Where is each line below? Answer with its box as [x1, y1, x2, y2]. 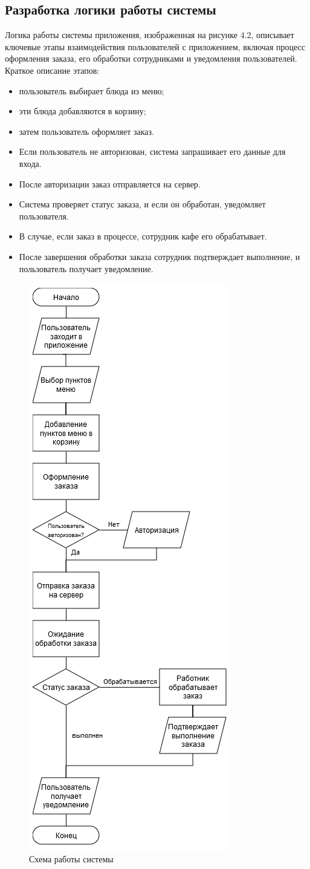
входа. [19, 157, 42, 169]
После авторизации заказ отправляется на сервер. [19, 177, 201, 190]
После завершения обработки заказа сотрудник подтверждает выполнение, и [19, 250, 300, 262]
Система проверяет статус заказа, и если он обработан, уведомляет [19, 198, 266, 210]
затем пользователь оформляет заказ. [19, 125, 154, 137]
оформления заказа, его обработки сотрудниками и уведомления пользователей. [5, 52, 297, 65]
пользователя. [19, 209, 69, 222]
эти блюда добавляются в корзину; [19, 105, 146, 117]
